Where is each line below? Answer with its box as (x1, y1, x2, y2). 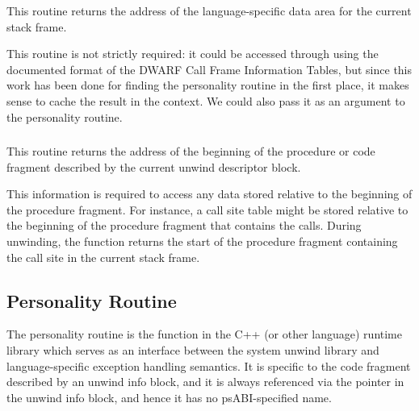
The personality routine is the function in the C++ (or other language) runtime (6, 326, 402, 342)
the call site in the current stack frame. (6, 248, 200, 265)
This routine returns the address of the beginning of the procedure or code (6, 143, 375, 160)
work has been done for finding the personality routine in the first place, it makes (6, 77, 409, 93)
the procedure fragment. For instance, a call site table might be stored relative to (6, 201, 409, 218)
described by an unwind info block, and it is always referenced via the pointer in (6, 373, 404, 390)
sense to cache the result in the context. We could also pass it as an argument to (6, 92, 405, 109)
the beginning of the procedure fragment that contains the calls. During (6, 217, 362, 234)
